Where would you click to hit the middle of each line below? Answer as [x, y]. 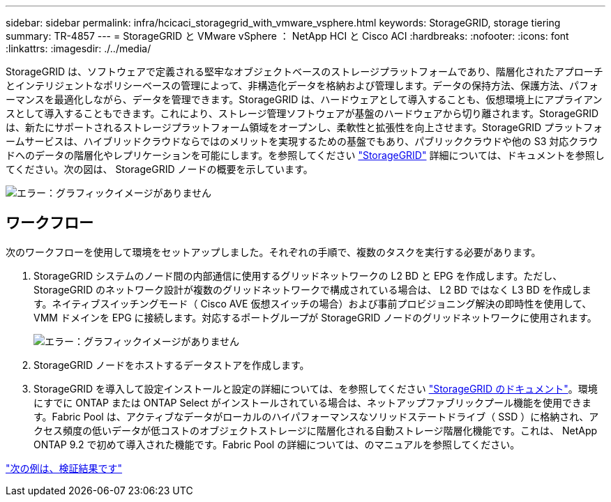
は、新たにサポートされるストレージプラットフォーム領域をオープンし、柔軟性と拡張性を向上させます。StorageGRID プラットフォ [304, 127]
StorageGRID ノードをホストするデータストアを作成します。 [172, 365]
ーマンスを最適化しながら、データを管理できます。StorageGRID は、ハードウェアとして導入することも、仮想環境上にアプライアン [304, 99]
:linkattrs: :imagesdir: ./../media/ [78, 48]
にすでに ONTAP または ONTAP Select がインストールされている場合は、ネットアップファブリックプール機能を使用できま [312, 402]
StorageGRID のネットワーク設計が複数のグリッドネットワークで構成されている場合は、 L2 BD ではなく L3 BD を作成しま [312, 289]
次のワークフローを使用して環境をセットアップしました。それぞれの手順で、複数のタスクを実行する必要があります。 [273, 252]
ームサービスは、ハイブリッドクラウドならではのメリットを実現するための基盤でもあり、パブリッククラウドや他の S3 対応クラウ [302, 141]
